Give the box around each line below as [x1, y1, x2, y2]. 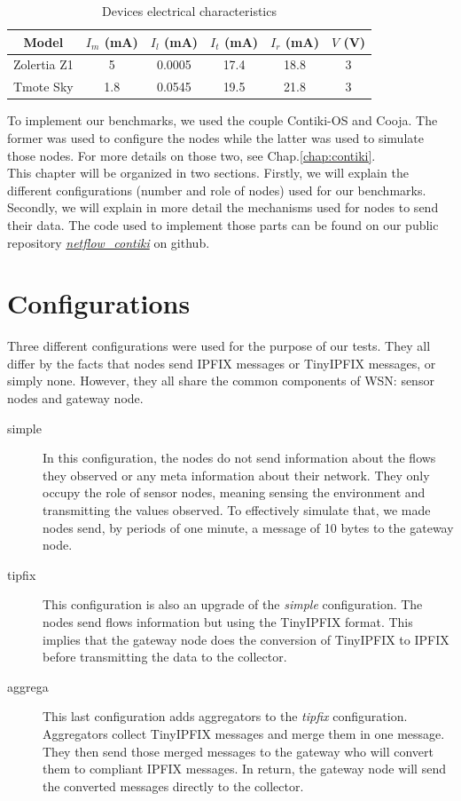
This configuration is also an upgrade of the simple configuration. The [43, 595, 423, 614]
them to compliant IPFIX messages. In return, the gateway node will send [43, 759, 446, 778]
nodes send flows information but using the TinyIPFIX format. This [43, 612, 413, 630]
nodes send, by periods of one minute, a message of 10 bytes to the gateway [43, 518, 454, 536]
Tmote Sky [13, 77, 74, 96]
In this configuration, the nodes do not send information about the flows [43, 448, 436, 467]
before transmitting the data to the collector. [43, 647, 287, 666]
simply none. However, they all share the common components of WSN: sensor [7, 371, 434, 390]
